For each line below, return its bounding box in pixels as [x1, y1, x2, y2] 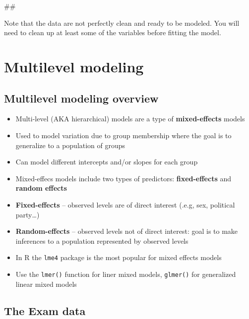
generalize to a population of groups [15, 140, 125, 150]
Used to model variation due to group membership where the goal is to [15, 130, 232, 140]
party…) [15, 209, 40, 219]
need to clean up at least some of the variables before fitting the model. [4, 27, 221, 38]
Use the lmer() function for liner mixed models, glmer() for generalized [15, 268, 236, 279]
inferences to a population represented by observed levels [15, 235, 188, 246]
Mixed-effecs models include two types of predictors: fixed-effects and [15, 173, 231, 183]
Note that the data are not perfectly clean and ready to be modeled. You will [4, 17, 240, 28]
